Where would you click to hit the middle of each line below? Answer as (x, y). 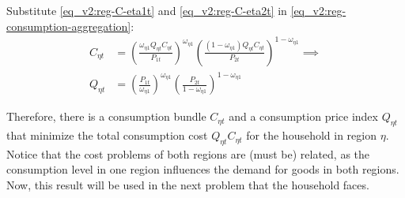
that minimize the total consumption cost (107, 135)
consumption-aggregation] (69, 26)
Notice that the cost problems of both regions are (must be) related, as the (188, 153)
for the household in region (311, 135)
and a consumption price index (303, 116)
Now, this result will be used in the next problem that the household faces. (188, 185)
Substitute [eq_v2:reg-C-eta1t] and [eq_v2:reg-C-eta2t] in (147, 10)
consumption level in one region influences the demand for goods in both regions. (203, 169)
